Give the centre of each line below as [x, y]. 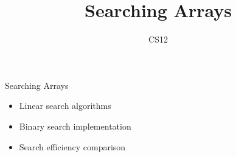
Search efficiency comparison [72, 146]
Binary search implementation [75, 126]
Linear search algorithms [65, 106]
